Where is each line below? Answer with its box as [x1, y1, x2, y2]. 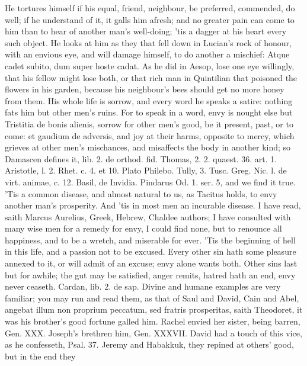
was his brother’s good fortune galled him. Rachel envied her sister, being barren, [5, 315, 300, 328]
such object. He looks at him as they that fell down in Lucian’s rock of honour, [5, 36, 292, 49]
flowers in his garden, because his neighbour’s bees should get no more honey [5, 83, 284, 95]
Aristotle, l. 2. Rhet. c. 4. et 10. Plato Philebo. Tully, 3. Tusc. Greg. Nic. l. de [5, 164, 287, 176]
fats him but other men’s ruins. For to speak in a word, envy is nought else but [5, 106, 293, 118]
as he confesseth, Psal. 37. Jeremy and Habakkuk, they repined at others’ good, [5, 338, 294, 351]
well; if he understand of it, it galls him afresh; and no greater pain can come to [5, 13, 295, 25]
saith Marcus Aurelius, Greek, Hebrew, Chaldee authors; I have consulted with [5, 210, 291, 223]
